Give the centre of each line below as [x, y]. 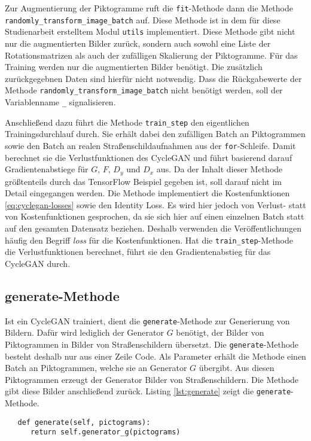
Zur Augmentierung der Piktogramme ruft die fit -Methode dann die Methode [149, 8]
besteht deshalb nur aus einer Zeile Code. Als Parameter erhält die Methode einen [155, 356]
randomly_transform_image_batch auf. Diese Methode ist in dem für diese [143, 19]
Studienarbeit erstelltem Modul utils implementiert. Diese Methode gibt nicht [150, 31]
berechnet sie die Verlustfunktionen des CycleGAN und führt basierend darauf [149, 157]
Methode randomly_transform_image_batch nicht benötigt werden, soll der [144, 90]
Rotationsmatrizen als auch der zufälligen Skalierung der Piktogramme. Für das [151, 55]
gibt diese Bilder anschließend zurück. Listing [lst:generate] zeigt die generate [148, 391]
